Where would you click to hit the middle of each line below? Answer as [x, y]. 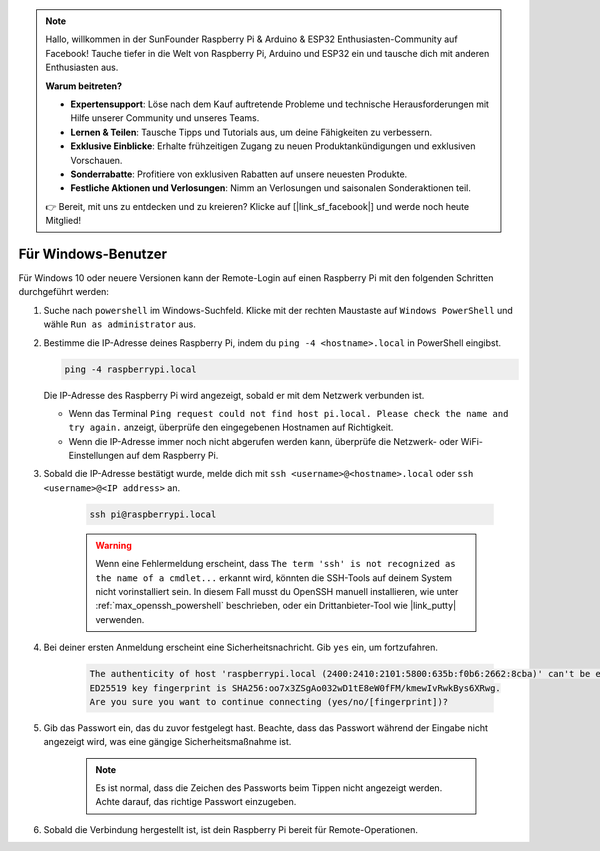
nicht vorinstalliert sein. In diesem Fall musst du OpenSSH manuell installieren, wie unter [277, 591]
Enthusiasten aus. [82, 67]
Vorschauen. [96, 160]
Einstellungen [96, 456]
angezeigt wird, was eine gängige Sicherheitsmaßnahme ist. [167, 742]
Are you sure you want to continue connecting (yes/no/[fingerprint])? [269, 701]
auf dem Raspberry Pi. [172, 456]
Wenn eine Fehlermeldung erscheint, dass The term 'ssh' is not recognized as [275, 564]
